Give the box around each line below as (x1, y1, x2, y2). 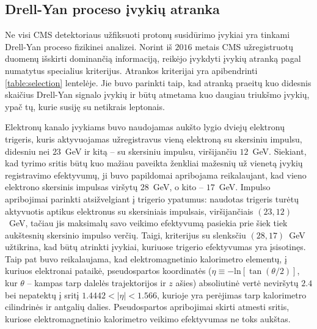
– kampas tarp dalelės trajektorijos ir (27, 276, 166, 289)
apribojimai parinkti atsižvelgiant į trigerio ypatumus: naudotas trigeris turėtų (5, 192, 299, 205)
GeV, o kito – (153, 180, 204, 193)
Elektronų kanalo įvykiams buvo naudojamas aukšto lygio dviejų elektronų (5, 120, 285, 133)
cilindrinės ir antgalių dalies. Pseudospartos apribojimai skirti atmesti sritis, (5, 300, 290, 313)
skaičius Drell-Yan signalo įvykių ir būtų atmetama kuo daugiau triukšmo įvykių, (5, 88, 310, 101)
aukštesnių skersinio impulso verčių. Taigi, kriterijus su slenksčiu (5, 228, 246, 241)
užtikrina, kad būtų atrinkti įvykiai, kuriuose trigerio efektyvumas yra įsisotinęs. (5, 240, 306, 253)
